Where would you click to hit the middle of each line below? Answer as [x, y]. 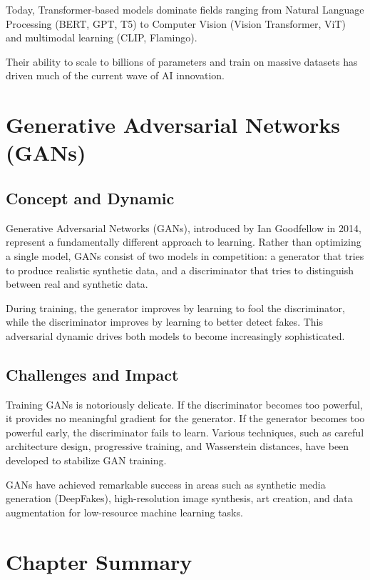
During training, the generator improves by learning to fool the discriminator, [175, 307]
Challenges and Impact [92, 374]
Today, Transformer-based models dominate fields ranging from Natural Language [185, 9]
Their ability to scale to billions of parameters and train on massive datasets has [182, 61]
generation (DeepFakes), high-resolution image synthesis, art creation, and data [179, 498]
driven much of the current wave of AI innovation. [115, 75]
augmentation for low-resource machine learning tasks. [124, 512]
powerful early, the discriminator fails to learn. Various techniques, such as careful [185, 432]
